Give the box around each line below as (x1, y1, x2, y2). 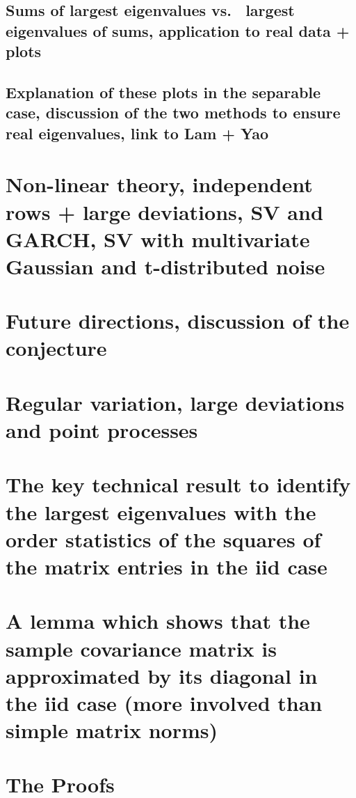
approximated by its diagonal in (6, 661, 318, 689)
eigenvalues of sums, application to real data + (6, 19, 350, 41)
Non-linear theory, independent (6, 170, 313, 198)
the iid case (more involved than (6, 688, 323, 717)
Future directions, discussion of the (6, 306, 350, 335)
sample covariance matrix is (6, 634, 277, 662)
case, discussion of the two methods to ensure (6, 102, 341, 123)
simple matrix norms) (6, 716, 218, 744)
